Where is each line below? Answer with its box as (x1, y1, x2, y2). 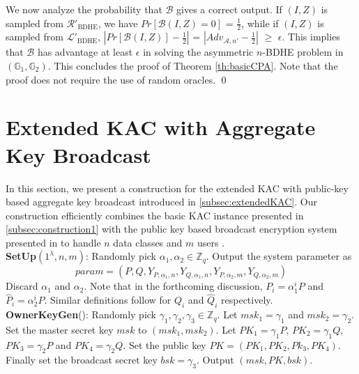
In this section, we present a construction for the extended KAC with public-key (6, 180, 349, 195)
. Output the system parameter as (206, 249, 352, 263)
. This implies (282, 29, 340, 44)
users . (197, 235, 225, 249)
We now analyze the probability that (6, 2, 162, 16)
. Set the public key (123, 337, 206, 352)
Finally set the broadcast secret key (6, 352, 158, 367)
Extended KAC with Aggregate (6, 113, 316, 141)
